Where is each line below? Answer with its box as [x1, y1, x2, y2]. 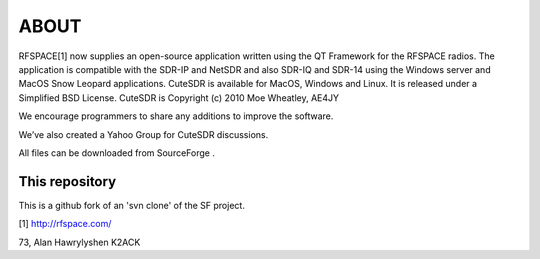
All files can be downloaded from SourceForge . [18, 146, 215, 159]
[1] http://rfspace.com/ [18, 218, 112, 230]
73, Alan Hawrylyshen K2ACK [18, 236, 141, 248]
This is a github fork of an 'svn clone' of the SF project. [18, 199, 245, 211]
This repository [18, 173, 117, 190]
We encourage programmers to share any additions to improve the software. [18, 110, 334, 122]
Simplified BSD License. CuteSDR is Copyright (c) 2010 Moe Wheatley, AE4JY [18, 91, 340, 104]
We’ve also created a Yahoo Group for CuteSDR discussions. [18, 128, 269, 140]
